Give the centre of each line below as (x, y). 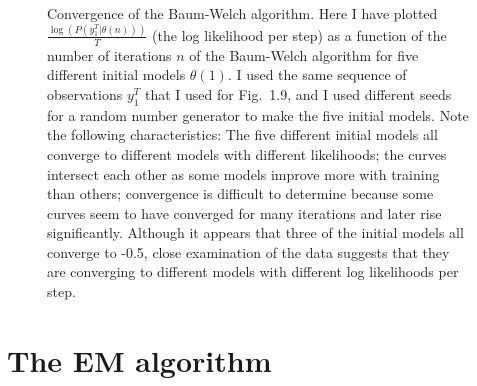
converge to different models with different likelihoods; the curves (247, 153)
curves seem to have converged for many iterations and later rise (244, 212)
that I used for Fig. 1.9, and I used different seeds (298, 93)
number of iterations (109, 54)
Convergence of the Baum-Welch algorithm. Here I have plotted (242, 13)
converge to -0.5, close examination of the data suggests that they (248, 251)
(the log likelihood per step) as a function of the (299, 34)
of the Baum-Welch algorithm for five (304, 54)
